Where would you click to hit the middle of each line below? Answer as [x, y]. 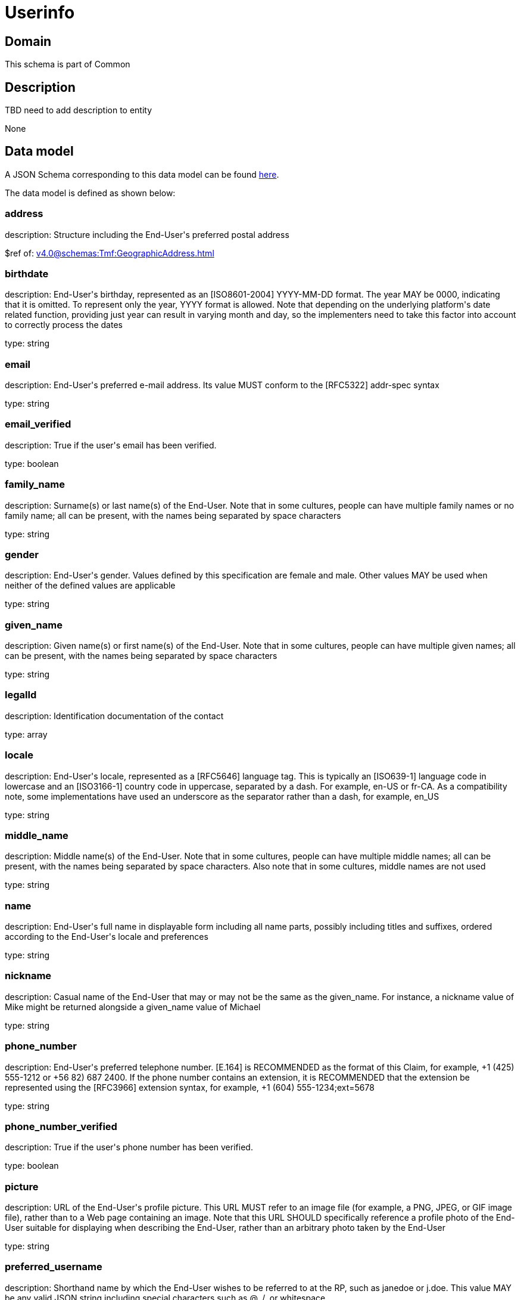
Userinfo [40, 13]
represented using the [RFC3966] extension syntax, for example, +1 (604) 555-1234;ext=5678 [190, 1087]
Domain [28, 41]
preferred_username [54, 1267]
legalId [21, 695]
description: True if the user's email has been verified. [111, 445]
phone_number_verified [61, 1126]
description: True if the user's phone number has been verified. [129, 1147]
